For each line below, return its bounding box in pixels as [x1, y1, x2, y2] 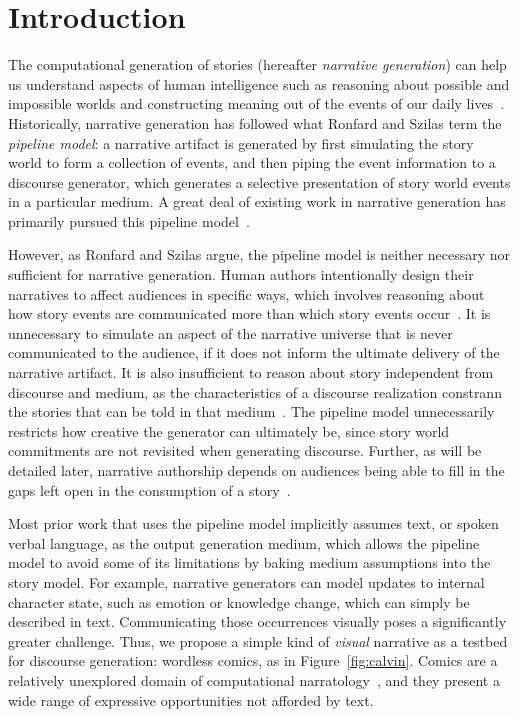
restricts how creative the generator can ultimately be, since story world [8, 420, 450, 441]
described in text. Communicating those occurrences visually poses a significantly [8, 611, 507, 632]
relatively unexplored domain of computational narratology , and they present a [8, 669, 500, 690]
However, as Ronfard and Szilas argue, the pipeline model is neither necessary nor [8, 244, 511, 265]
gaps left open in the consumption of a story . [8, 479, 291, 500]
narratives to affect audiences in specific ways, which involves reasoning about [8, 283, 485, 304]
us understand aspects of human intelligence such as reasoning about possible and [8, 73, 510, 94]
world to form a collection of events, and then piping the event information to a [8, 152, 496, 173]
